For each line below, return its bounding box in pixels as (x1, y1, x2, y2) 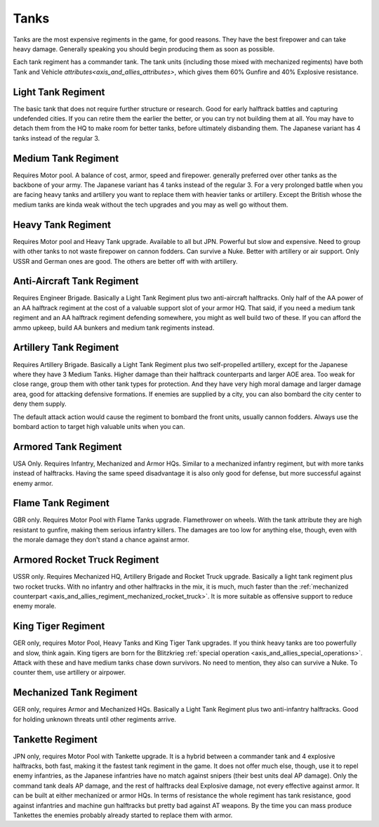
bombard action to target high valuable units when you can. (13, 422, 185, 430)
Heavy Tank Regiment (13, 219, 112, 231)
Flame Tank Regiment (13, 497, 110, 509)
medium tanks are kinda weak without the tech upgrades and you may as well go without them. (13, 200, 288, 209)
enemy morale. (13, 602, 56, 610)
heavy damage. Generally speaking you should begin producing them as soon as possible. (13, 44, 275, 53)
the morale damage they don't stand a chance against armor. (13, 535, 189, 544)
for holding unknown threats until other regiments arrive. (13, 714, 177, 724)
